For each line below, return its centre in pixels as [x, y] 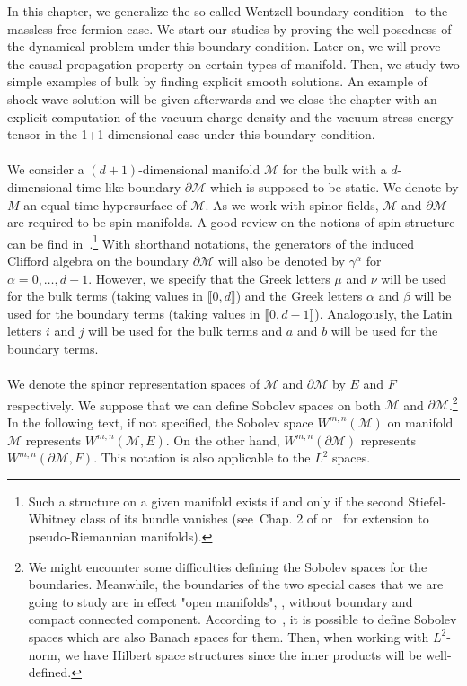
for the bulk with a [335, 169]
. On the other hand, [223, 440]
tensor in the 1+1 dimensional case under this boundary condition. [191, 134]
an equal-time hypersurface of [105, 204]
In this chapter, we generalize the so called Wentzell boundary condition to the [228, 11]
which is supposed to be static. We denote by [334, 186]
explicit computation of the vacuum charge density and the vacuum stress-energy [230, 116]
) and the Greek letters [299, 296]
